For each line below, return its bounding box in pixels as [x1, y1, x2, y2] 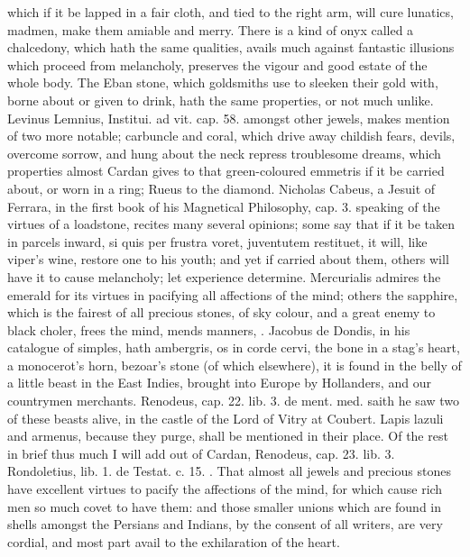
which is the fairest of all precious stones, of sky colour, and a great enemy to [7, 303, 436, 322]
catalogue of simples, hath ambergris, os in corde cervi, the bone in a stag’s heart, [7, 338, 460, 357]
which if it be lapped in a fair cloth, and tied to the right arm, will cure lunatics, [7, 3, 454, 21]
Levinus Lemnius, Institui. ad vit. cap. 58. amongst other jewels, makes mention [7, 108, 450, 127]
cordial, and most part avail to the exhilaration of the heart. [7, 532, 340, 551]
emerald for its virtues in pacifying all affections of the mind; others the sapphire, [7, 285, 458, 304]
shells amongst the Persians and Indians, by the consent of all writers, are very [7, 515, 443, 534]
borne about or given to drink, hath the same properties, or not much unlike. [7, 90, 434, 109]
